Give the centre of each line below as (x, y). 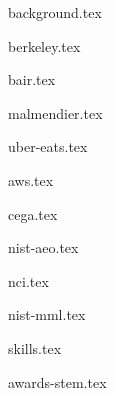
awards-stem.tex (57, 381)
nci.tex (28, 280)
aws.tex (31, 179)
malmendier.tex (55, 112)
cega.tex (33, 213)
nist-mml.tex (47, 314)
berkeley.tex (44, 45)
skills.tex (35, 347)
